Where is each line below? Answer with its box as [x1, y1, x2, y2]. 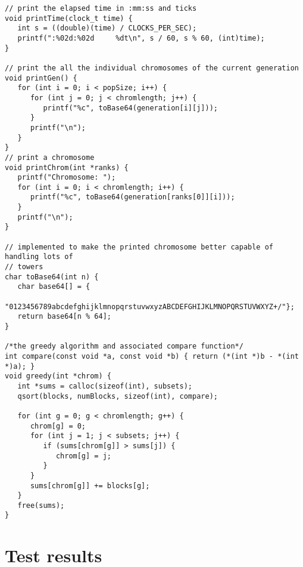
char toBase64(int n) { [5, 272, 99, 281]
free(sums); [17, 501, 65, 510]
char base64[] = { [17, 282, 90, 291]
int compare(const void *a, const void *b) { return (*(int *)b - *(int [5, 352, 299, 360]
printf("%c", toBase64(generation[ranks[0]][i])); [30, 193, 235, 202]
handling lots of [5, 252, 73, 261]
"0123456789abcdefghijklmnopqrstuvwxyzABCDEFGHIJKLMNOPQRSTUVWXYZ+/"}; [5, 302, 295, 311]
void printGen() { [5, 73, 77, 82]
